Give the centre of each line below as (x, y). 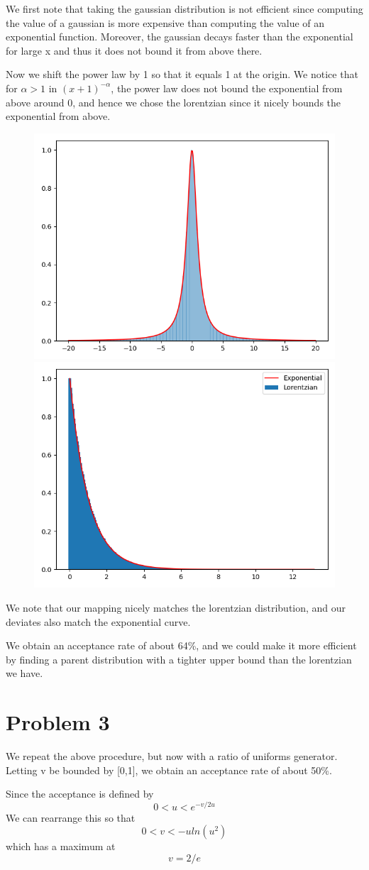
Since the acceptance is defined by (80, 794)
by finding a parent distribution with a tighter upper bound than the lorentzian (179, 659)
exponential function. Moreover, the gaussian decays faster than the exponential (180, 37)
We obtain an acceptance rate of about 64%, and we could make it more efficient (181, 645)
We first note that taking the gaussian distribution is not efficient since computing (184, 9)
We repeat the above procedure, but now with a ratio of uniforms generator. (172, 756)
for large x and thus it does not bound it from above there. (134, 50)
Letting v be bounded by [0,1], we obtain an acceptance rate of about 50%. (169, 770)
